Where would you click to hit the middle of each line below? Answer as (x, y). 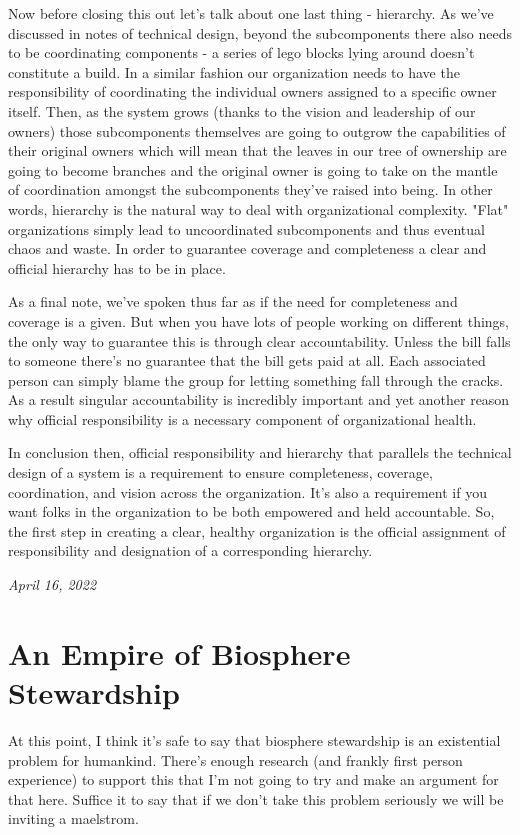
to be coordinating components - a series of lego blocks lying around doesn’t (241, 52)
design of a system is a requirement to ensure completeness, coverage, (220, 472)
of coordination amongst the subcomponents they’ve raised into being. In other (250, 189)
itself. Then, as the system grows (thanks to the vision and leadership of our (242, 110)
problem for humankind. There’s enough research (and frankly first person (235, 759)
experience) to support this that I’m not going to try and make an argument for (253, 779)
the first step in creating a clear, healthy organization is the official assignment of (257, 530)
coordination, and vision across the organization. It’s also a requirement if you (247, 491)
